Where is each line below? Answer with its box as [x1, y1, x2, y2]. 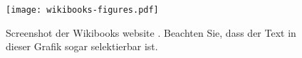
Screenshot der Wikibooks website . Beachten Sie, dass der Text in [6, 25, 296, 40]
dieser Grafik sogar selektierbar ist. [6, 39, 158, 54]
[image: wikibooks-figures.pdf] [6, 5, 159, 15]
